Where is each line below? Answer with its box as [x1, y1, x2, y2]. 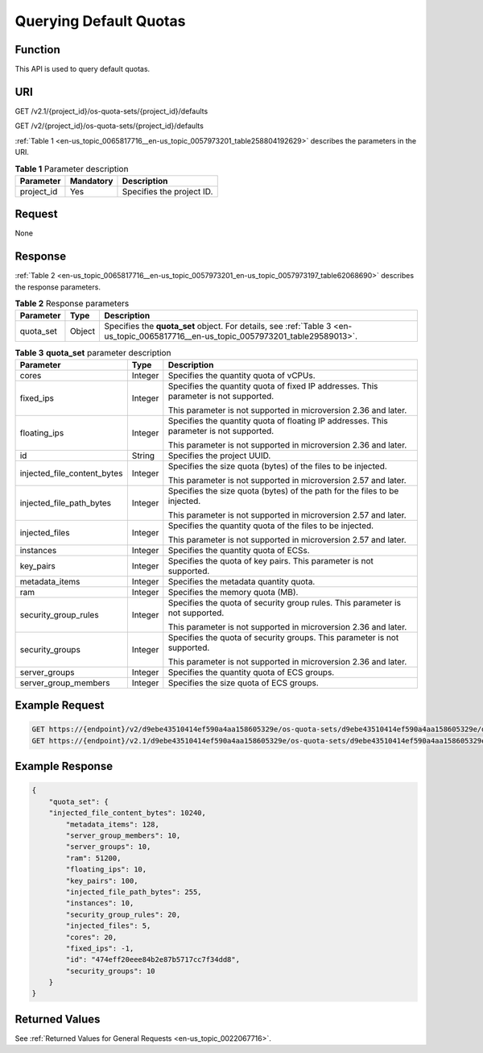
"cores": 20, [65, 932, 118, 942]
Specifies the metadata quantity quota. [167, 576, 316, 587]
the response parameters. [14, 282, 101, 292]
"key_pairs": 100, [65, 876, 138, 885]
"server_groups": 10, [65, 843, 151, 851]
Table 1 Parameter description [14, 163, 129, 174]
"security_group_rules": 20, [65, 909, 181, 919]
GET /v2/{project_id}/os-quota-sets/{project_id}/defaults [14, 121, 204, 131]
